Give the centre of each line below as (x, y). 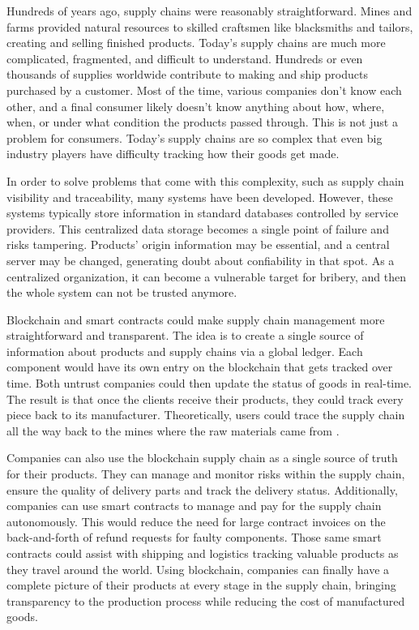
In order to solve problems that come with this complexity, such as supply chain (205, 180)
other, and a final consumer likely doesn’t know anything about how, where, (196, 106)
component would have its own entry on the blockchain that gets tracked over (200, 367)
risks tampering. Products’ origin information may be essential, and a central (198, 244)
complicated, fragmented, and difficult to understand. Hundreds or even (185, 58)
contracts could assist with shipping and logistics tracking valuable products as (203, 553)
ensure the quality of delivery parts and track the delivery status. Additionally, (202, 489)
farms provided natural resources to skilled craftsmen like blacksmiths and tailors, (210, 26)
